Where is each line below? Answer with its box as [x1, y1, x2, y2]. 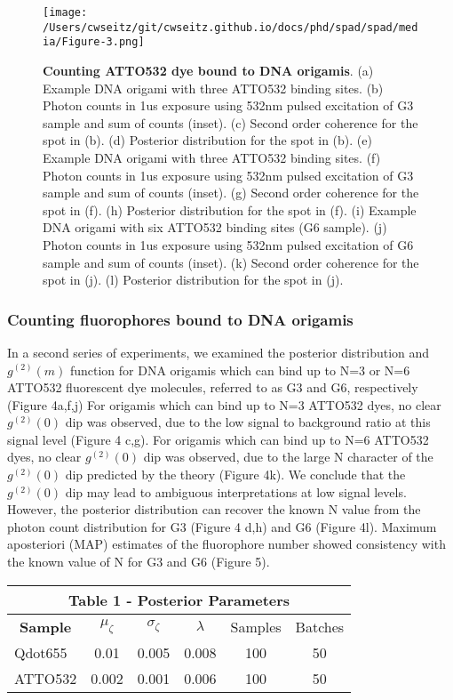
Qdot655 [14, 641, 68, 663]
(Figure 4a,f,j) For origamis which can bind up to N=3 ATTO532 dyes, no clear [7, 395, 441, 414]
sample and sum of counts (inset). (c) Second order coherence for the [43, 113, 418, 132]
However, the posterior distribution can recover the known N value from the [7, 500, 421, 519]
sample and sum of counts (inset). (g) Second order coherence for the [43, 183, 419, 202]
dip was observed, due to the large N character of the [143, 447, 433, 466]
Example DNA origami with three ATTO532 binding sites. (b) [43, 78, 384, 97]
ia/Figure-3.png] [43, 36, 145, 49]
